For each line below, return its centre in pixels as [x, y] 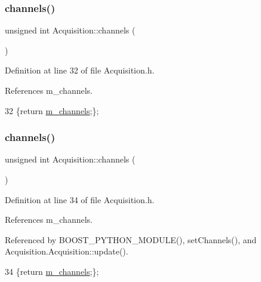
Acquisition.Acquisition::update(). [67, 251]
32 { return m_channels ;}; [52, 110]
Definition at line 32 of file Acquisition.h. [80, 70]
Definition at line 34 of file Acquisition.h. [80, 199]
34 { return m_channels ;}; [52, 271]
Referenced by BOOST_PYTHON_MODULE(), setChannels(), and [131, 239]
